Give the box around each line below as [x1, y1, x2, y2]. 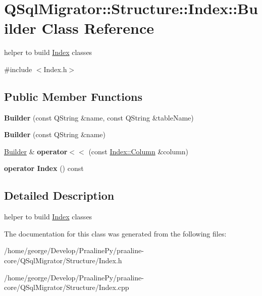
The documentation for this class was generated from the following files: [4, 228, 227, 239]
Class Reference [41, 18, 154, 38]
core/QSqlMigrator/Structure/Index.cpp [4, 282, 129, 292]
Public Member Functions [4, 88, 142, 104]
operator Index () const [4, 163, 84, 173]
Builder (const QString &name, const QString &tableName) [4, 112, 194, 123]
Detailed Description [4, 188, 115, 203]
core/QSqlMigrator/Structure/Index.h [4, 255, 122, 266]
